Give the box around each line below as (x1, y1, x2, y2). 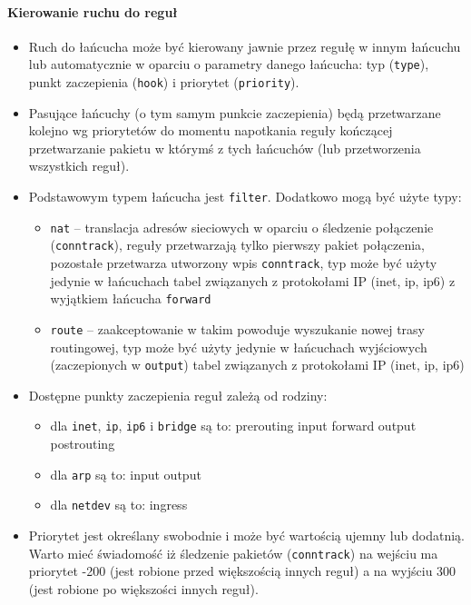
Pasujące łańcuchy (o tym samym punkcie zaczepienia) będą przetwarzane (28, 103, 441, 122)
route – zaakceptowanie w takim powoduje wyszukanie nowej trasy (50, 319, 425, 338)
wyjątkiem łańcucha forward (50, 289, 211, 308)
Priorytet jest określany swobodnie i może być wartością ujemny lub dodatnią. (28, 526, 465, 545)
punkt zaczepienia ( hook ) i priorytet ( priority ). (28, 73, 299, 92)
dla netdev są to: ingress (50, 495, 188, 514)
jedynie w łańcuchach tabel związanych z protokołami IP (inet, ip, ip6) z (50, 271, 456, 290)
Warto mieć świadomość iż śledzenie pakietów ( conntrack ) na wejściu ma (28, 543, 438, 562)
